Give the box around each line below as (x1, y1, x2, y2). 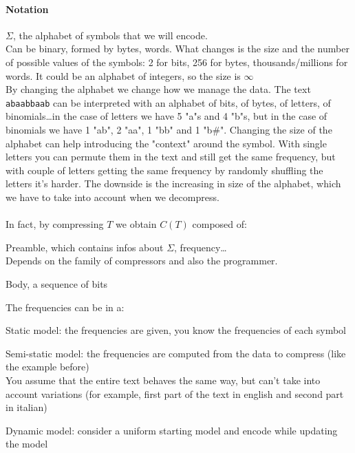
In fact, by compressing (6, 217, 104, 231)
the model (6, 436, 48, 451)
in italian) (6, 400, 47, 414)
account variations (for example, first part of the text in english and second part (6, 386, 344, 401)
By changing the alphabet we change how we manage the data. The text (6, 82, 311, 96)
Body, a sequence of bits (6, 276, 108, 291)
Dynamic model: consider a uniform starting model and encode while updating (6, 423, 338, 437)
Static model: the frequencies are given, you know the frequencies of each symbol (6, 323, 346, 337)
